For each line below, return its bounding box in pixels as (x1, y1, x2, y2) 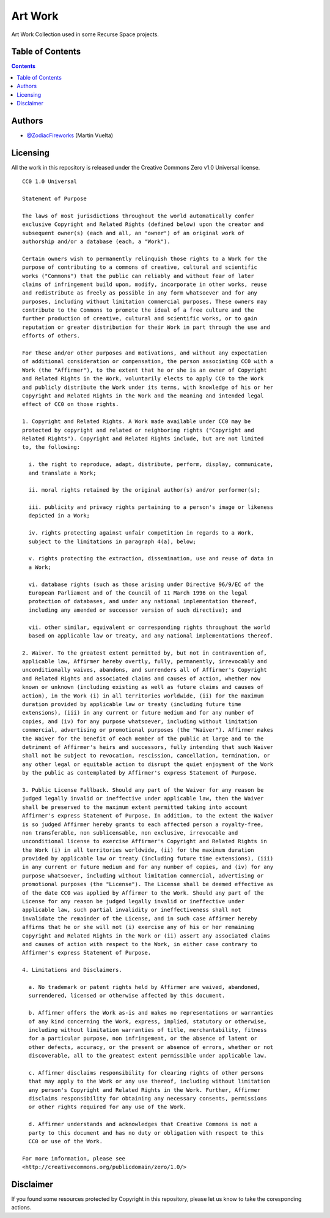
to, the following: (22, 444, 81, 451)
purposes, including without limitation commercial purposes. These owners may (22, 298, 267, 305)
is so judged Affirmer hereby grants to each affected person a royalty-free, (22, 821, 264, 828)
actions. (11, 1204, 32, 1211)
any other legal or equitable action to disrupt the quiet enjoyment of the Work (22, 761, 274, 768)
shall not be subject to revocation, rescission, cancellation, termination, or (22, 752, 271, 759)
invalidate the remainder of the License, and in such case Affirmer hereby (22, 915, 258, 922)
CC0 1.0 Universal (22, 178, 78, 185)
